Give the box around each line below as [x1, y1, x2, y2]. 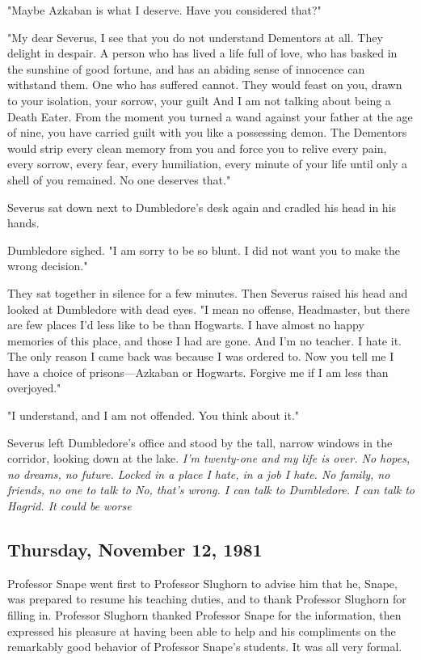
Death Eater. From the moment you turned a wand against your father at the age [7, 108, 413, 125]
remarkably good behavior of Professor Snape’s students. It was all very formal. [7, 638, 402, 655]
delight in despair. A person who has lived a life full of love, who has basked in [7, 44, 398, 61]
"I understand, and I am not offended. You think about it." [7, 407, 300, 424]
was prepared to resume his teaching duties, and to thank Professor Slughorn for [7, 590, 406, 607]
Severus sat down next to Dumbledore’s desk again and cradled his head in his [7, 198, 397, 215]
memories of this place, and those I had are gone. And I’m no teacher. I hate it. [7, 332, 402, 349]
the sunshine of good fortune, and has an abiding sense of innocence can [7, 60, 365, 77]
